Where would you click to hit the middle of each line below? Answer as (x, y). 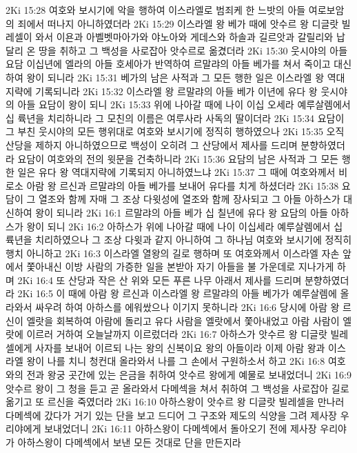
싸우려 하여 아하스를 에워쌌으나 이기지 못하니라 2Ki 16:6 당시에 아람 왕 (187, 307)
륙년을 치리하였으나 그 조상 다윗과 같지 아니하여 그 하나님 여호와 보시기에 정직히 (179, 240)
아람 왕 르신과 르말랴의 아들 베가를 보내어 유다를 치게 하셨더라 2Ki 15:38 (183, 185)
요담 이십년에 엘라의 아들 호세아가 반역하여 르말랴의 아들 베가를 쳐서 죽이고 (168, 64)
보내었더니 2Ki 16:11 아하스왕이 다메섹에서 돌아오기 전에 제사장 (181, 429)
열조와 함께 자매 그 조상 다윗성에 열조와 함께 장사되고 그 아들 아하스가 (189, 199)
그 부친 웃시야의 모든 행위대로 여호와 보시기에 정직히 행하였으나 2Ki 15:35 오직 (175, 131)
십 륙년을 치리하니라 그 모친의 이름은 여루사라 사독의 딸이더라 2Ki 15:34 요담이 (175, 118)
